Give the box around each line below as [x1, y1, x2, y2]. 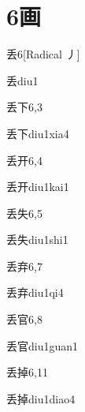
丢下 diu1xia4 [6, 125, 69, 141]
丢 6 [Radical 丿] [6, 46, 80, 62]
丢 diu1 [6, 72, 39, 88]
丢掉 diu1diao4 [6, 390, 76, 406]
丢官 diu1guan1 [6, 337, 79, 354]
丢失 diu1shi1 [6, 231, 68, 248]
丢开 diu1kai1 [6, 178, 69, 195]
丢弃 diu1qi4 [6, 284, 64, 301]
